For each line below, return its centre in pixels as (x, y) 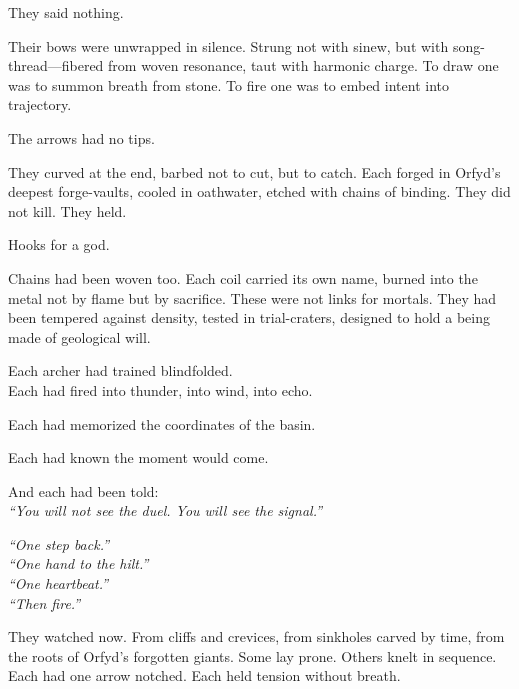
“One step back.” (59, 543)
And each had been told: (83, 490)
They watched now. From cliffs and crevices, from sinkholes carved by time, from (256, 636)
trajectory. (40, 104)
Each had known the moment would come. (138, 457)
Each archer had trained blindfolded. (120, 370)
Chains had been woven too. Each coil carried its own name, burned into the (243, 277)
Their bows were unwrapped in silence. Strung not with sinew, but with (228, 45)
